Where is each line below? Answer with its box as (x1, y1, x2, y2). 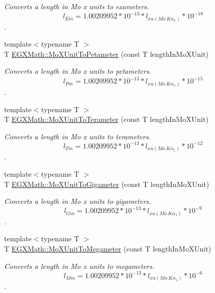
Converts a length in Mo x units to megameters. (4, 260, 155, 271)
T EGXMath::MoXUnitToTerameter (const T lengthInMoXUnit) (4, 114, 209, 124)
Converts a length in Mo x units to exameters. (4, 1, 149, 11)
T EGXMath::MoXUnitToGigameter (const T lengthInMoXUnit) (4, 178, 209, 189)
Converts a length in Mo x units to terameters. (4, 131, 151, 141)
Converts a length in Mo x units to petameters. (4, 66, 152, 76)
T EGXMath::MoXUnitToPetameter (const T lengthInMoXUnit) (4, 48, 209, 59)
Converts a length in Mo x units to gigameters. (4, 196, 152, 206)
